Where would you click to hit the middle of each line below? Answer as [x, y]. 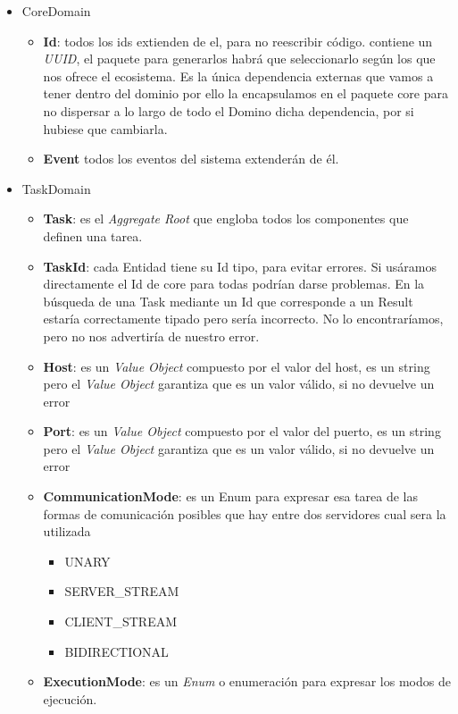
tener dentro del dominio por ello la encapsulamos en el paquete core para [246, 93]
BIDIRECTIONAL [117, 651]
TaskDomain [56, 188]
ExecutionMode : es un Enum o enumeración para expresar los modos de [247, 681]
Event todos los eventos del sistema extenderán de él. [191, 159]
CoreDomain [56, 11]
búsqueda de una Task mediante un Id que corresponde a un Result [228, 301]
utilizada [67, 531]
